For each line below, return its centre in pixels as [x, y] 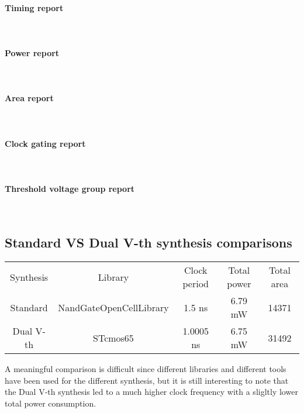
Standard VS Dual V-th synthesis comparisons [148, 242]
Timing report [34, 7]
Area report [29, 98]
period [196, 284]
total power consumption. [51, 403]
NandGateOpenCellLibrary [113, 307]
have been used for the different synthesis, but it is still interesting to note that [147, 380]
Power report [32, 52]
